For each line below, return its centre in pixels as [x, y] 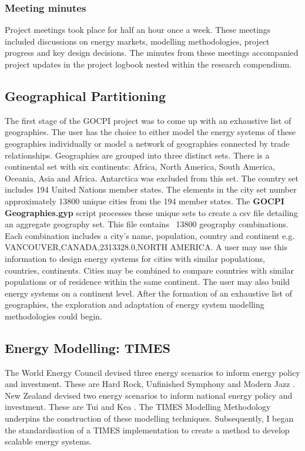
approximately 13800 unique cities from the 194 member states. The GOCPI [145, 201]
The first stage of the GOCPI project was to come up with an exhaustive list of [148, 120]
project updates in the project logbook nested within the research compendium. [148, 64]
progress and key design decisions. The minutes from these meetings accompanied [152, 53]
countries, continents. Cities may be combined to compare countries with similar [150, 270]
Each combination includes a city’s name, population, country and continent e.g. [150, 235]
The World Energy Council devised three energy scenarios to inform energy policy [152, 372]
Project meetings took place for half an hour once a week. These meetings [138, 30]
